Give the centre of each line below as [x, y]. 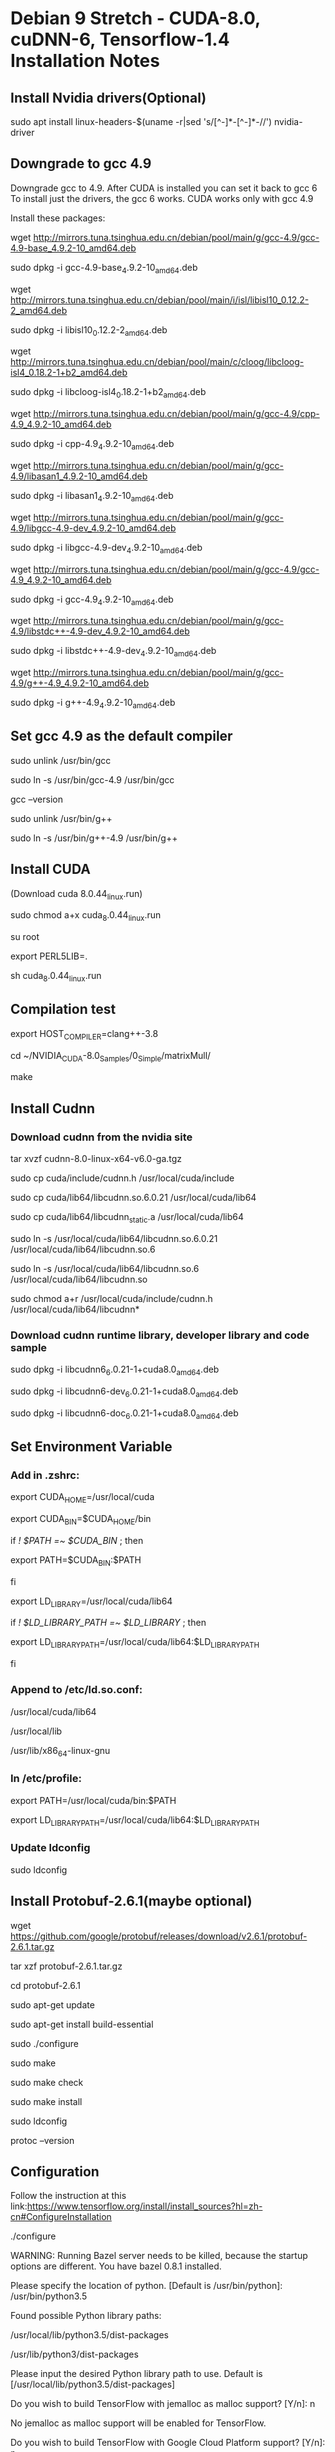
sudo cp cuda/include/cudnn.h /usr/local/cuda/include [122, 1178]
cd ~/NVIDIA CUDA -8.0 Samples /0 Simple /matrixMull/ [111, 1056]
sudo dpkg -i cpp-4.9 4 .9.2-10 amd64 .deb [92, 445]
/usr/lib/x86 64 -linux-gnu [60, 1751]
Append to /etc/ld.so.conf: [76, 1690]
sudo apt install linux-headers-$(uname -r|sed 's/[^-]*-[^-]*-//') [141, 121]
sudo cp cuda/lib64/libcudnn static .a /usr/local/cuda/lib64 [127, 1218]
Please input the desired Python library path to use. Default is [136, 2374]
